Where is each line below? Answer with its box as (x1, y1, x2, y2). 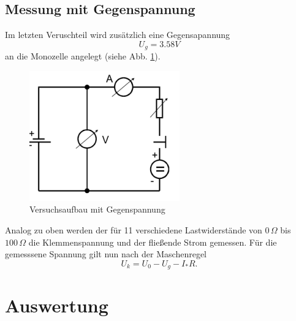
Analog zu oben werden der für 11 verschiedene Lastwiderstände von (5, 224, 262, 236)
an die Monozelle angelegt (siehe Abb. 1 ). (5, 50, 161, 62)
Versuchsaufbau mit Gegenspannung (29, 203, 165, 216)
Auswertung (5, 293, 108, 318)
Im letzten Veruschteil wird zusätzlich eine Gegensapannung (5, 28, 230, 41)
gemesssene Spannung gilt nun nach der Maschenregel (5, 247, 207, 260)
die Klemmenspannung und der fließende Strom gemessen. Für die (28, 235, 277, 248)
